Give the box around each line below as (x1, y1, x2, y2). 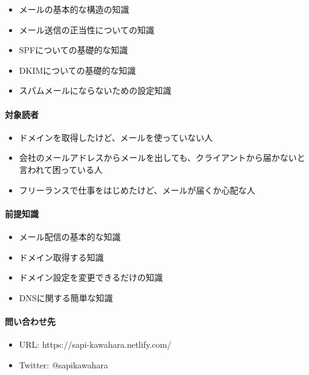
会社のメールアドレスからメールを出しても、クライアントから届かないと (19, 151, 305, 164)
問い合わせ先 (5, 315, 56, 327)
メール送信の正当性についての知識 (19, 23, 154, 36)
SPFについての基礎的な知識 (19, 44, 128, 56)
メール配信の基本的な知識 (19, 230, 121, 243)
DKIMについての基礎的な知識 (19, 64, 136, 76)
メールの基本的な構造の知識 (19, 3, 129, 15)
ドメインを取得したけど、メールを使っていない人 (19, 131, 213, 143)
